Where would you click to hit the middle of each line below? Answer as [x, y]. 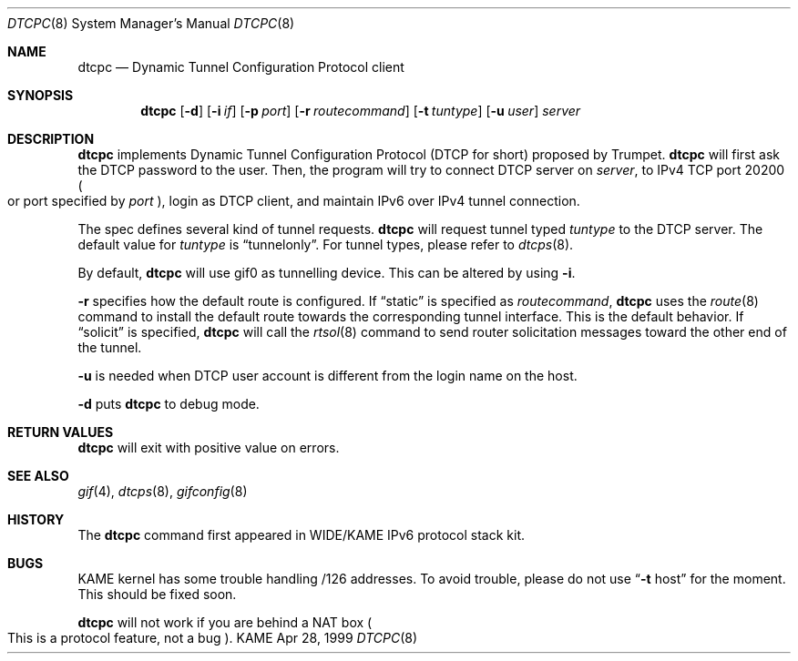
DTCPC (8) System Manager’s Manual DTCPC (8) [151, 23]
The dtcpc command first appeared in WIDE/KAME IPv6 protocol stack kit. [302, 535]
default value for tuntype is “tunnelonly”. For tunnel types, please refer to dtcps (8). [326, 244]
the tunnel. [110, 347]
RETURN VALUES [61, 432]
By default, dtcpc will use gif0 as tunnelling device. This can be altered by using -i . [327, 273]
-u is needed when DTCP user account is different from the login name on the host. [327, 376]
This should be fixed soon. [157, 594]
